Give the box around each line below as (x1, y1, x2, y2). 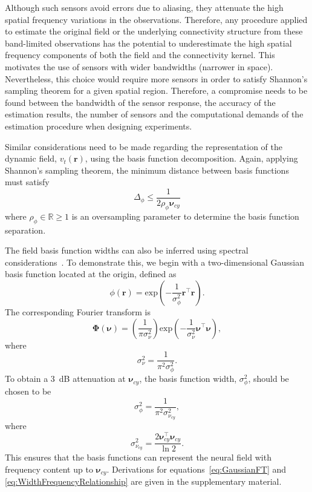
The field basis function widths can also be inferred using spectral (5, 244, 249, 257)
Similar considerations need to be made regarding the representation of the (5, 140, 282, 153)
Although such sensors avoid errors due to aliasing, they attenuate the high (5, 1, 284, 13)
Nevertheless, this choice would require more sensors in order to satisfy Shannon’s (5, 72, 308, 85)
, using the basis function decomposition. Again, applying (85, 152, 298, 165)
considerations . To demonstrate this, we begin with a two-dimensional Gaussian (5, 255, 304, 268)
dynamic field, (5, 152, 57, 165)
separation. (5, 223, 46, 236)
